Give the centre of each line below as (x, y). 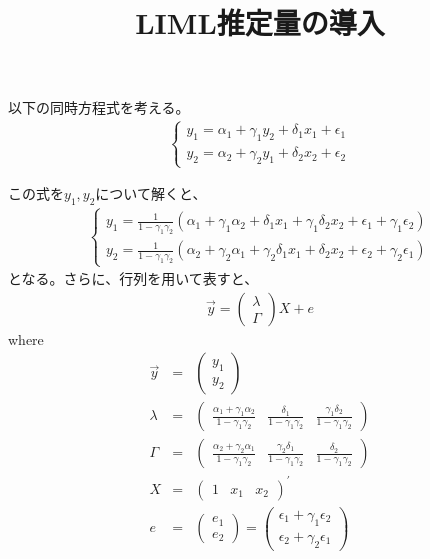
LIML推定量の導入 (260, 22)
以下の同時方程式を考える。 (99, 107)
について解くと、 (151, 193)
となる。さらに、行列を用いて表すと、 (133, 278)
